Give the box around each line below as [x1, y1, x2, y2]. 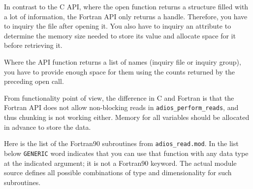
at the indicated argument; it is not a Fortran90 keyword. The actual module [4, 157, 237, 168]
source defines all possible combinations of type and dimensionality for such [4, 167, 232, 178]
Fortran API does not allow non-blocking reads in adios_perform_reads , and [4, 102, 239, 113]
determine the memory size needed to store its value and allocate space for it [4, 30, 236, 40]
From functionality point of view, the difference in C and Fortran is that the [4, 92, 234, 103]
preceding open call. [4, 76, 64, 86]
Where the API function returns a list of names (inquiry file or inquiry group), [4, 56, 241, 67]
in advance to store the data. [4, 121, 91, 132]
